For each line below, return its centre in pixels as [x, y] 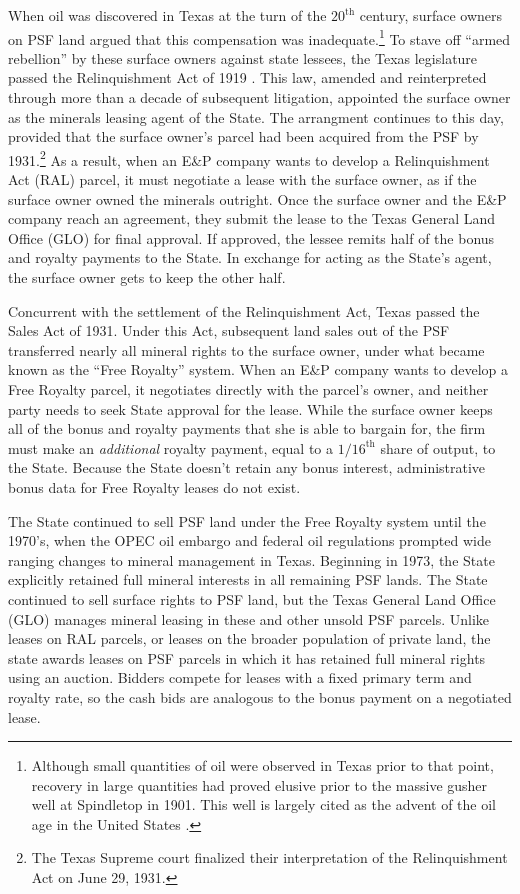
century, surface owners [430, 15]
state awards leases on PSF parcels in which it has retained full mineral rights [247, 657]
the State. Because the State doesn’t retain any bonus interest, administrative [247, 467]
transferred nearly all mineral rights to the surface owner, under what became [246, 349]
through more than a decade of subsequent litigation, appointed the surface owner [259, 97]
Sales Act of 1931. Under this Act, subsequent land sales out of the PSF [229, 330]
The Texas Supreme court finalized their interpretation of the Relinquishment [269, 857]
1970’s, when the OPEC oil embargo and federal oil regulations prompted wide [249, 540]
